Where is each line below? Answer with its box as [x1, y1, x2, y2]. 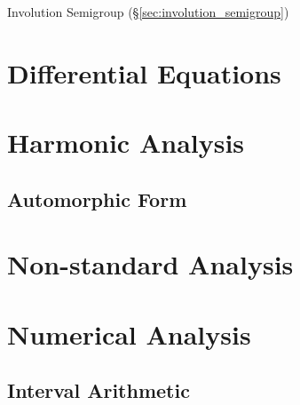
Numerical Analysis [7, 315, 251, 352]
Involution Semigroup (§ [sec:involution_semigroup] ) [7, 3, 289, 20]
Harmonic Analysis [7, 124, 245, 161]
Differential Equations [7, 54, 281, 91]
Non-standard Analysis [7, 246, 294, 282]
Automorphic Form [7, 185, 187, 212]
